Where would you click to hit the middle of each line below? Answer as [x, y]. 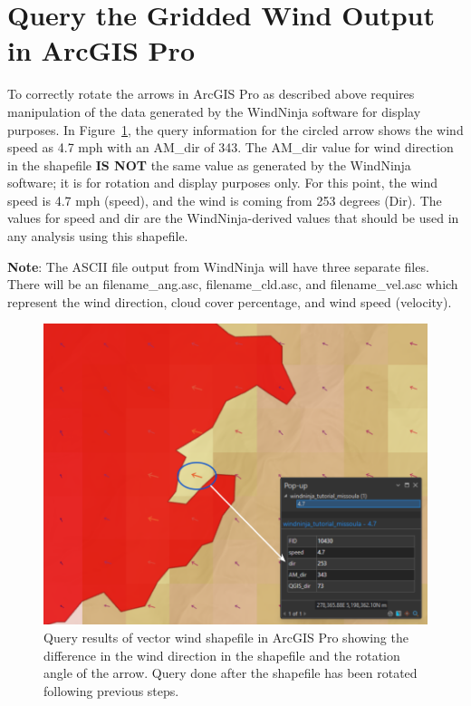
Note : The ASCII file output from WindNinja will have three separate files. [218, 266]
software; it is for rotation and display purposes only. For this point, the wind [222, 183]
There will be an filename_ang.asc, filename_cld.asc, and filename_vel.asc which [233, 284]
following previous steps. [111, 690]
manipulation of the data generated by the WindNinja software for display [214, 111]
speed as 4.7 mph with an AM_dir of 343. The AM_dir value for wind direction [231, 147]
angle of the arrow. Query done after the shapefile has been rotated [231, 673]
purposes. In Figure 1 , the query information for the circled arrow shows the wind [235, 129]
